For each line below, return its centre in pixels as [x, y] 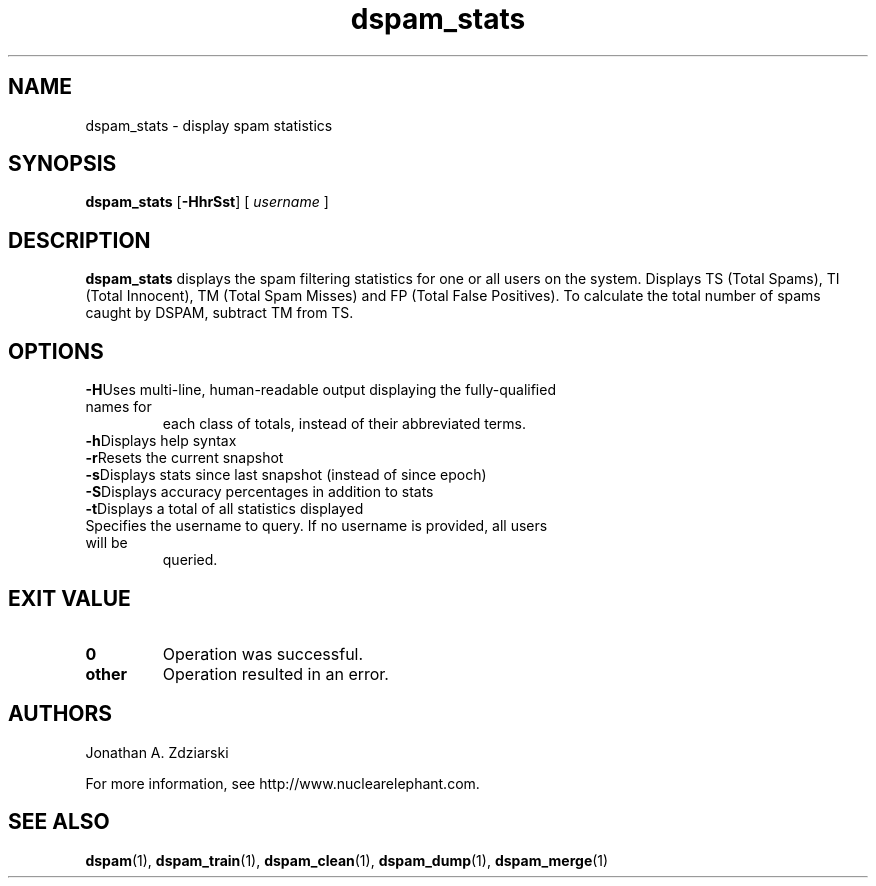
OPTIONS [56, 351]
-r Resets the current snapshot [184, 458]
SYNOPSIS [62, 164]
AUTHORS [60, 714]
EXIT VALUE [69, 598]
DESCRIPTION [79, 240]
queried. [190, 560]
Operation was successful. [263, 653]
